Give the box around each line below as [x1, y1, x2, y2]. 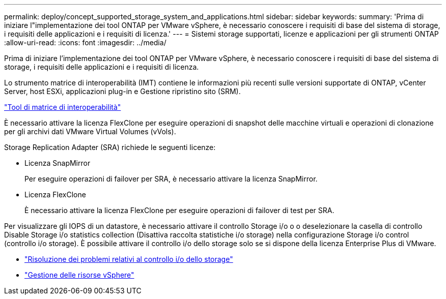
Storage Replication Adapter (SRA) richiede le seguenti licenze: [4, 143, 216, 152]
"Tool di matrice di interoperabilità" [4, 103, 121, 111]
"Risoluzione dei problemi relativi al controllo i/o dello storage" [24, 255, 233, 263]
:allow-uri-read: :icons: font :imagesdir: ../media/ [4, 38, 166, 47]
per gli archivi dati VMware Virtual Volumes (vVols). [4, 127, 176, 136]
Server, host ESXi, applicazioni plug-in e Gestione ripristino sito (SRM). [4, 87, 241, 96]
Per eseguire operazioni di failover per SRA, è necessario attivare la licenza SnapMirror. [24, 174, 318, 183]
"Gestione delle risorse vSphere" [24, 271, 134, 279]
